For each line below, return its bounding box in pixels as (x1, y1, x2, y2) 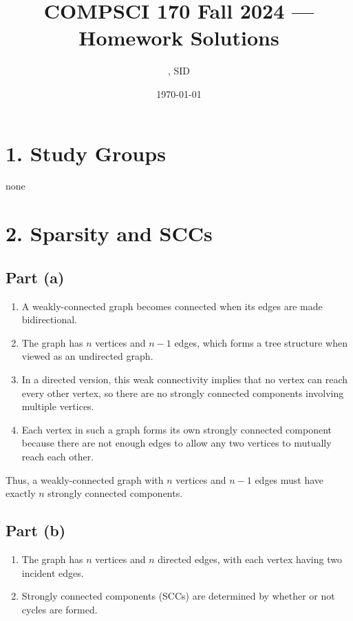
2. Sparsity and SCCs (6, 219, 213, 247)
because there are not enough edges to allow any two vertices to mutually (21, 436, 332, 450)
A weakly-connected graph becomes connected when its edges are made (21, 298, 323, 313)
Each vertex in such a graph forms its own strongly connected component (21, 422, 332, 436)
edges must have (255, 472, 324, 487)
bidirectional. (21, 312, 77, 327)
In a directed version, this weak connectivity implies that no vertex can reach (21, 371, 348, 386)
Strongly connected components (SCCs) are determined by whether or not (21, 589, 335, 603)
